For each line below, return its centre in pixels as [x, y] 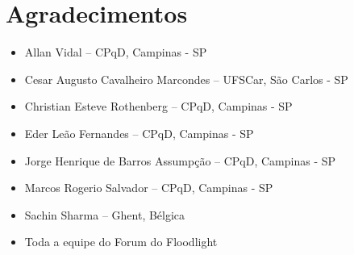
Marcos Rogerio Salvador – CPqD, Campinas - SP [149, 188]
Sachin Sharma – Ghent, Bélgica [105, 214]
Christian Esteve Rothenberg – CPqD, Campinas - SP [158, 106]
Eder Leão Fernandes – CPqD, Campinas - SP [139, 133]
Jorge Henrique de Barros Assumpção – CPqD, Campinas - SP [180, 160]
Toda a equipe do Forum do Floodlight [121, 242]
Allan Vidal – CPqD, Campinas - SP [116, 52]
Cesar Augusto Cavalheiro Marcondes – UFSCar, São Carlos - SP [186, 79]
